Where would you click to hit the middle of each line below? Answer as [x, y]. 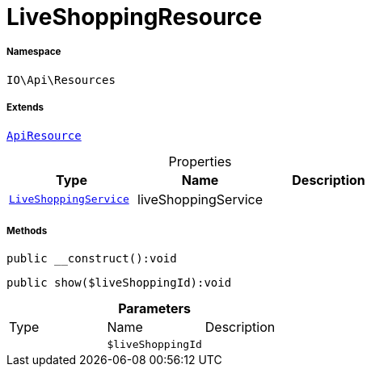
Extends [25, 108]
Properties [200, 161]
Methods [27, 231]
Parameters [155, 309]
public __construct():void [92, 259]
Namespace [34, 52]
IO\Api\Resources [61, 80]
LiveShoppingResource [135, 17]
